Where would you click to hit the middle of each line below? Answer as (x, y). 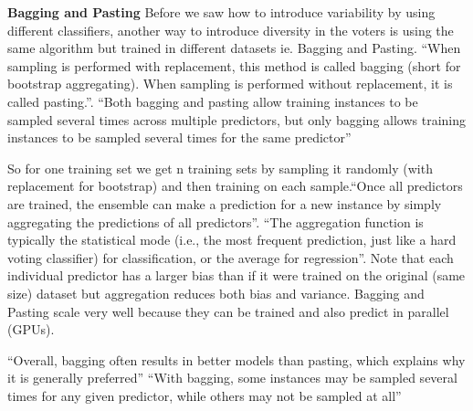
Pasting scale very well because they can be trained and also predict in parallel (228, 311)
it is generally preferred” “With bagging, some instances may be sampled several (232, 378)
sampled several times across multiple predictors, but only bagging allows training (237, 119)
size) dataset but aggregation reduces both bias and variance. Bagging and (216, 293)
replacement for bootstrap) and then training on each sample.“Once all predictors (235, 186)
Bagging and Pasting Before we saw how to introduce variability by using (221, 12)
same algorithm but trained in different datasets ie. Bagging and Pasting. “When (234, 48)
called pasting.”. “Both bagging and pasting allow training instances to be (213, 101)
